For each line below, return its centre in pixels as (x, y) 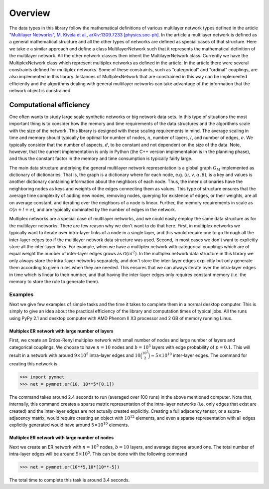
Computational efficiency (50, 105)
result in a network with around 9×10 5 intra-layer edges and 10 (75, 355)
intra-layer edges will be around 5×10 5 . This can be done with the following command (98, 454)
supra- (234, 411)
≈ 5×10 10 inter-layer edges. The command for (199, 355)
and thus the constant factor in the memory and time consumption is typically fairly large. (101, 159)
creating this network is (33, 364)
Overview (30, 13)
